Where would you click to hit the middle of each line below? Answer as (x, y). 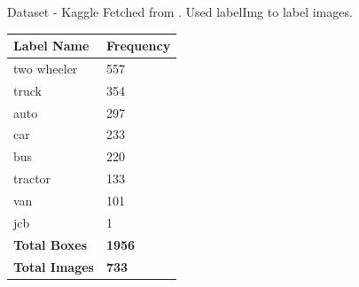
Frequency (138, 46)
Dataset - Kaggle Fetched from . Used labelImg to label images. (180, 12)
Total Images (54, 266)
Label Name (51, 46)
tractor (32, 178)
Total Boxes (51, 244)
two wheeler (46, 68)
